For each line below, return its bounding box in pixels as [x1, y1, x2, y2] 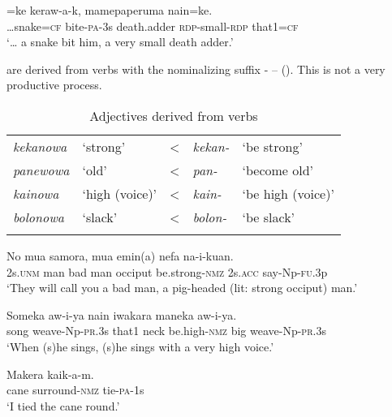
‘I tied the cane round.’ [6, 397, 120, 414]
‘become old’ [242, 160, 314, 179]
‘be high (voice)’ [242, 183, 334, 203]
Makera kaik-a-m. [6, 365, 94, 382]
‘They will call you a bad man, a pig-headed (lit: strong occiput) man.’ [6, 279, 358, 296]
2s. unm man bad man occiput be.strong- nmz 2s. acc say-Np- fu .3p [6, 263, 328, 280]
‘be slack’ [242, 207, 295, 226]
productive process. [6, 76, 102, 93]
